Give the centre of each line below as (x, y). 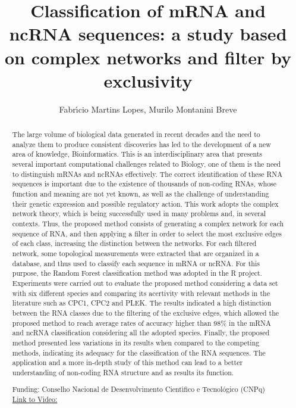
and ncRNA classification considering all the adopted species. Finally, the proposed (141, 333)
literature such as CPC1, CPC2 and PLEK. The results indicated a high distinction (142, 303)
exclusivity (148, 80)
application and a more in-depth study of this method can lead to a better (127, 362)
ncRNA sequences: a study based (148, 34)
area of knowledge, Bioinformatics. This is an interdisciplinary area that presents (137, 154)
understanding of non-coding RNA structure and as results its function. (123, 372)
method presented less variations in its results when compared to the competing (136, 342)
